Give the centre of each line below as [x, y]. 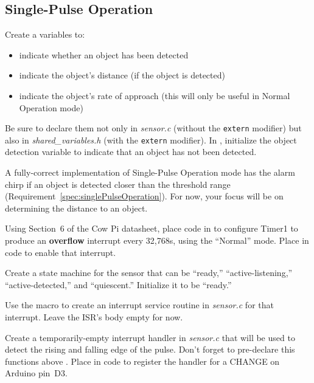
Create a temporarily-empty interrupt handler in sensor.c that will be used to [150, 337]
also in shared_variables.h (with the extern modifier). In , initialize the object [151, 140]
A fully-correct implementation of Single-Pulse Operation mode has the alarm [150, 172]
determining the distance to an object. [76, 208]
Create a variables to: [45, 34]
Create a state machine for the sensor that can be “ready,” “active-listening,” [149, 273]
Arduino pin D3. [36, 373]
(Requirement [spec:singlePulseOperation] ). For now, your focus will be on [144, 196]
